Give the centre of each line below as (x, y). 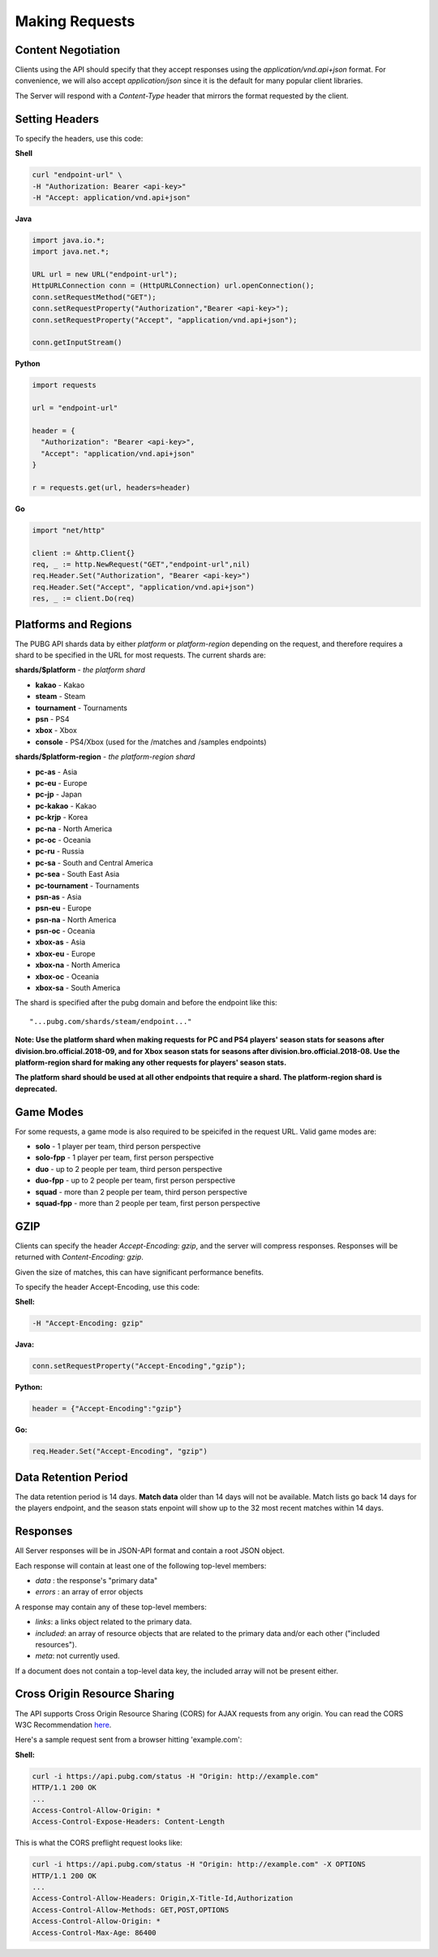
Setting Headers (57, 119)
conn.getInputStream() (77, 343)
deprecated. (36, 1088)
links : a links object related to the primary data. (114, 1622)
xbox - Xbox (56, 731)
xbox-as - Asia (60, 942)
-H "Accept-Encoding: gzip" (88, 1323)
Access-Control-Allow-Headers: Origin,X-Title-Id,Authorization (163, 1898)
